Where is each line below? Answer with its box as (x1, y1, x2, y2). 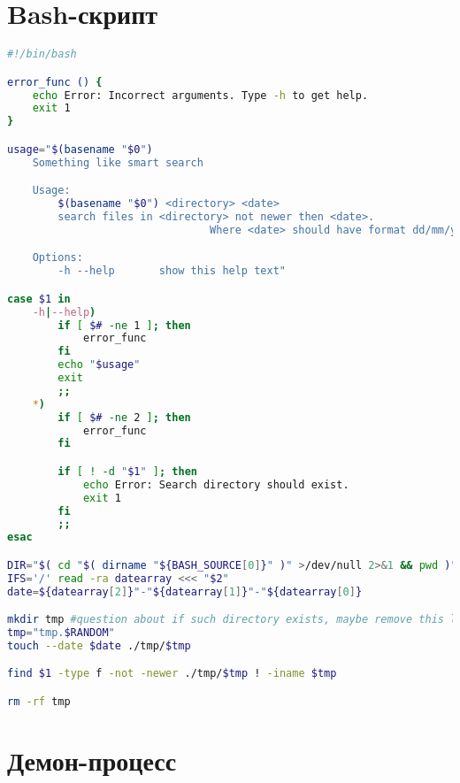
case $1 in (7, 292, 71, 305)
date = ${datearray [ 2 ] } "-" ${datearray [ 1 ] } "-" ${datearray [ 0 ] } (7, 585, 363, 598)
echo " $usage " (57, 358, 141, 372)
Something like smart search (32, 156, 203, 169)
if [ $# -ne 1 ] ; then (57, 319, 191, 332)
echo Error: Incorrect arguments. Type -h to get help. (32, 88, 369, 102)
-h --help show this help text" (57, 265, 286, 278)
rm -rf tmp (7, 695, 71, 708)
